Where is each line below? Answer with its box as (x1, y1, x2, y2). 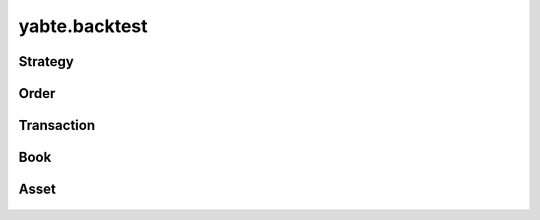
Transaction (18, 117, 96, 134)
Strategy (18, 53, 74, 70)
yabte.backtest (18, 15, 148, 37)
